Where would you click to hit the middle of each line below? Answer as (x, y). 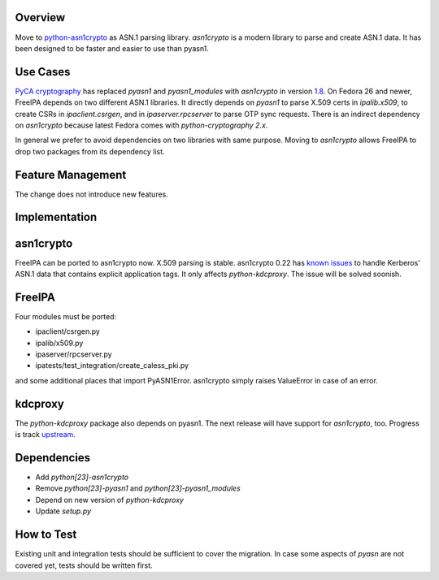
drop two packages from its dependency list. (90, 151)
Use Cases (43, 72)
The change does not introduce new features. (91, 194)
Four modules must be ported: (66, 316)
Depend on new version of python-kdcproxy (110, 500)
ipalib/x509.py (59, 343)
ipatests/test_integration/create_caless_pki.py (112, 366)
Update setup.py (63, 511)
